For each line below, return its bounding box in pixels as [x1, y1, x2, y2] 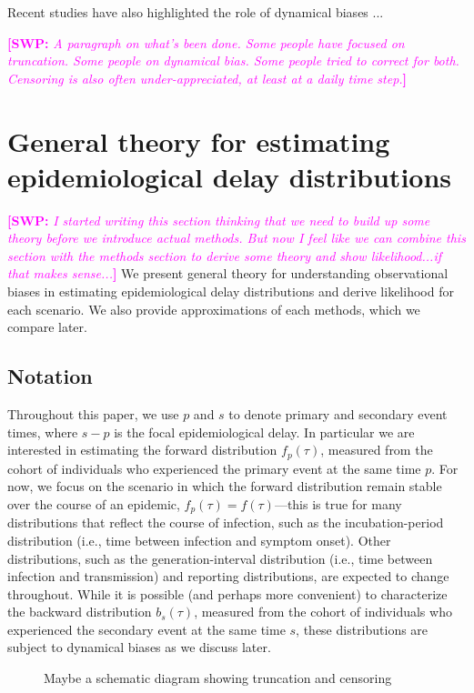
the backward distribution [7, 602, 152, 621]
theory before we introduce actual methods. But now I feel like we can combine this [7, 228, 466, 247]
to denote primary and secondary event [228, 405, 448, 424]
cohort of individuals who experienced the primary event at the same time [7, 458, 421, 477]
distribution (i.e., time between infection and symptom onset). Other [7, 530, 391, 549]
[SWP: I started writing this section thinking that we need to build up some [7, 210, 430, 229]
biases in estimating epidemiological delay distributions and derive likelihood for [7, 282, 454, 301]
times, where [7, 422, 78, 441]
